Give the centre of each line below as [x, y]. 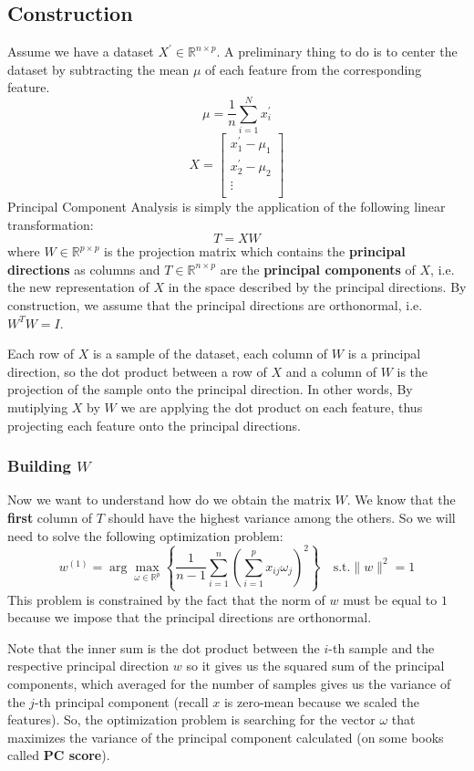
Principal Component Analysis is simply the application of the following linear [227, 206]
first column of [50, 517]
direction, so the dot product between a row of [137, 371]
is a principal [384, 354]
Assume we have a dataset [81, 52]
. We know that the [401, 500]
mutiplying [38, 406]
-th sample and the [381, 647]
